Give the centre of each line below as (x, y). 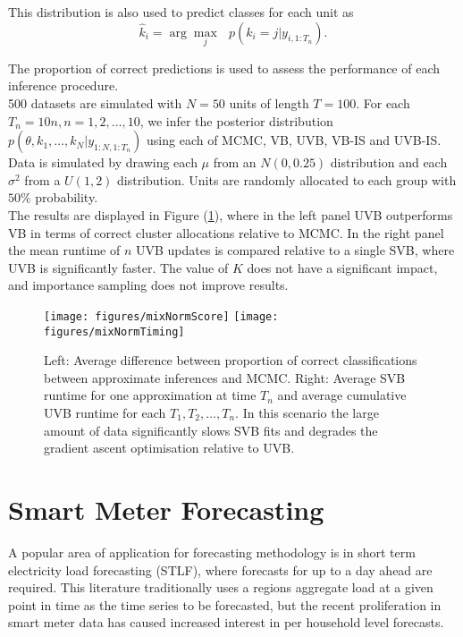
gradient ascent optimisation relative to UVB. (169, 448)
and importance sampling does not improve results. (148, 285)
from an (235, 162)
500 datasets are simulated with (95, 103)
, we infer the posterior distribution (236, 120)
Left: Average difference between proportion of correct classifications (231, 360)
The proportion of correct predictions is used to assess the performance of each (224, 68)
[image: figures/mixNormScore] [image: (161, 316)
